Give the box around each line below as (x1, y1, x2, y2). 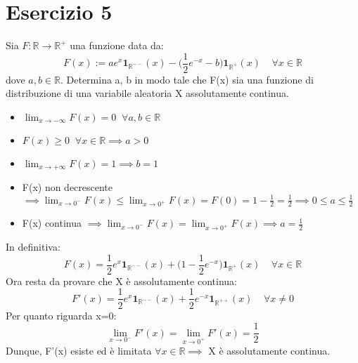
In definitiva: (6, 239, 60, 254)
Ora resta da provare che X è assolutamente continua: (6, 273, 237, 288)
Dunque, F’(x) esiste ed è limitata (6, 343, 152, 358)
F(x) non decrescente (22, 180, 113, 194)
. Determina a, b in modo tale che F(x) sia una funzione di (60, 72, 314, 86)
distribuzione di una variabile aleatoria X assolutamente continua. (6, 86, 289, 100)
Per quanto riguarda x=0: (6, 308, 117, 322)
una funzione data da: (70, 38, 164, 53)
